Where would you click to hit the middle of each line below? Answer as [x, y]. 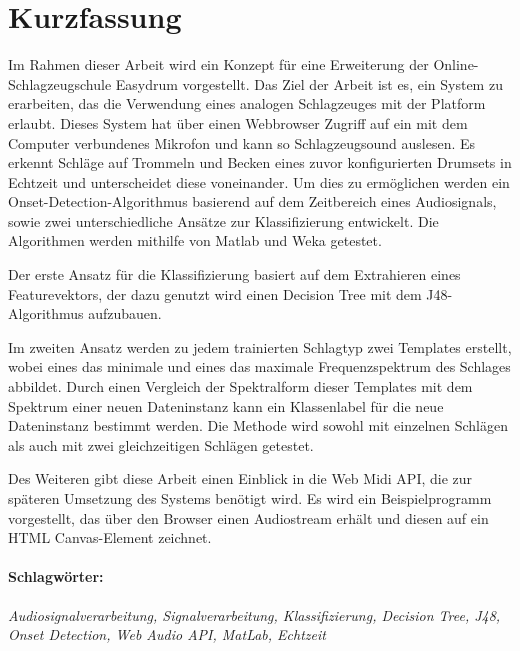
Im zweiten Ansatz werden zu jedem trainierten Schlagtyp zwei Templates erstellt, [260, 346]
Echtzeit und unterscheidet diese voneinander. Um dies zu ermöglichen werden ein [259, 181]
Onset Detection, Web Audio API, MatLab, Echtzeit [167, 634]
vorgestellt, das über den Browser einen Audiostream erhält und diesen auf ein [248, 517]
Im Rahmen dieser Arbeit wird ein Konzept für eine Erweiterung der [218, 64]
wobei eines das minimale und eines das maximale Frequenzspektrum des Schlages [259, 366]
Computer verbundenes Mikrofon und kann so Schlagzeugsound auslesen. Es [242, 142]
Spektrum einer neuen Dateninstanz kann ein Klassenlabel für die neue [226, 405]
